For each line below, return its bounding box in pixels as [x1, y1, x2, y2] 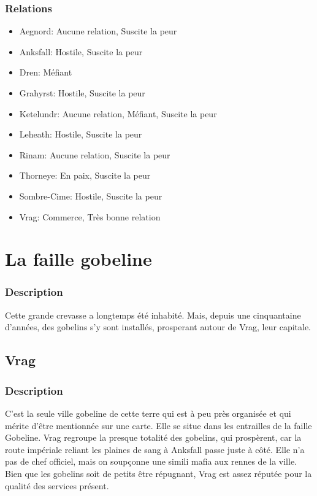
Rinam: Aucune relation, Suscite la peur [19, 148, 170, 161]
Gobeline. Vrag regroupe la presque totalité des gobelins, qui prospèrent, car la [5, 431, 302, 444]
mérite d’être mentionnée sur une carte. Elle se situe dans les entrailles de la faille [5, 419, 312, 432]
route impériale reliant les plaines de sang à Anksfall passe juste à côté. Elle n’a [5, 443, 305, 455]
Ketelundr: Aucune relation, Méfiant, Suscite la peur [19, 107, 217, 120]
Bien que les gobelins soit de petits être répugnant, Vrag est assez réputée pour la [5, 467, 312, 479]
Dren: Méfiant [19, 66, 72, 79]
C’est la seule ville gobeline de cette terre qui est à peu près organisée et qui [5, 406, 291, 419]
